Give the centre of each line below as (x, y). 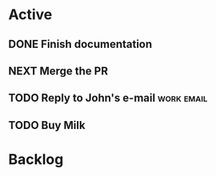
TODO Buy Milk (47, 125)
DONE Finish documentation (80, 44)
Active (30, 15)
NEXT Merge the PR (58, 70)
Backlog (36, 159)
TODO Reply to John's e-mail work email (108, 98)
